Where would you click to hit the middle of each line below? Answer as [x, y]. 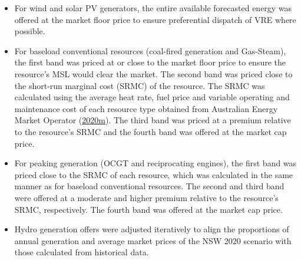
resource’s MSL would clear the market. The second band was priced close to [153, 73]
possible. [30, 31]
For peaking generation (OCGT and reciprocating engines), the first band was [156, 163]
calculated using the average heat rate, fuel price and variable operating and [152, 97]
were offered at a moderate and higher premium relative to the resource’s [146, 197]
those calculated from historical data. [82, 252]
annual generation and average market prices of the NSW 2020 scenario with [153, 240]
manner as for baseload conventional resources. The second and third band [149, 186]
